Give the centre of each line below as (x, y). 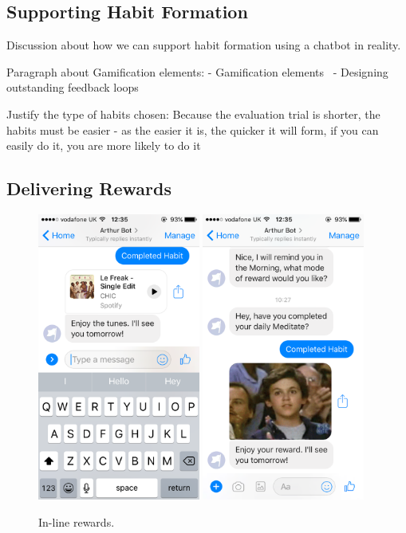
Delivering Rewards (89, 188)
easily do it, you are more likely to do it (104, 145)
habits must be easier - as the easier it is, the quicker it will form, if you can (193, 129)
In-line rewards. (77, 521)
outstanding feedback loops (73, 87)
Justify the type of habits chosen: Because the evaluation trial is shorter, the (193, 114)
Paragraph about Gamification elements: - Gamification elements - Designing (197, 71)
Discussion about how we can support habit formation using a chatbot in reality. (204, 45)
